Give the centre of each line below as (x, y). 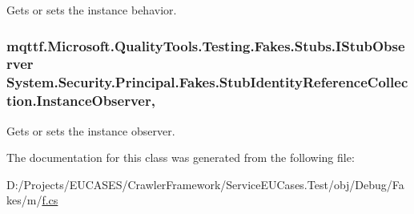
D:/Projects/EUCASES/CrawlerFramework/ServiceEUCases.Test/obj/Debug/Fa (205, 184)
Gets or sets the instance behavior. (92, 10)
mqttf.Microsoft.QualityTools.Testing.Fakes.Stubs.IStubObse (206, 45)
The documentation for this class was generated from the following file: (181, 157)
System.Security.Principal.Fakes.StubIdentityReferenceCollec (207, 82)
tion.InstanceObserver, (81, 101)
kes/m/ (24, 200)
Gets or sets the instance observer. (91, 130)
